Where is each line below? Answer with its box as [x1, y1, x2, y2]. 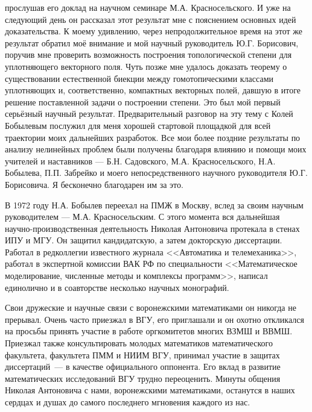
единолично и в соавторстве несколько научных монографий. [5, 281, 229, 293]
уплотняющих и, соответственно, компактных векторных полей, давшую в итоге [5, 84, 301, 96]
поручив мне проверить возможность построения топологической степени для [5, 48, 292, 61]
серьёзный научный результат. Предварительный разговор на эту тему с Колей [5, 107, 293, 120]
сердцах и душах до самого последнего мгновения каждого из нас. [5, 396, 250, 408]
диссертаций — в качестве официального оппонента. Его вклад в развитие [5, 360, 281, 373]
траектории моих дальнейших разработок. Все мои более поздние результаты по [5, 131, 301, 143]
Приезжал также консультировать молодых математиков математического [5, 337, 273, 349]
